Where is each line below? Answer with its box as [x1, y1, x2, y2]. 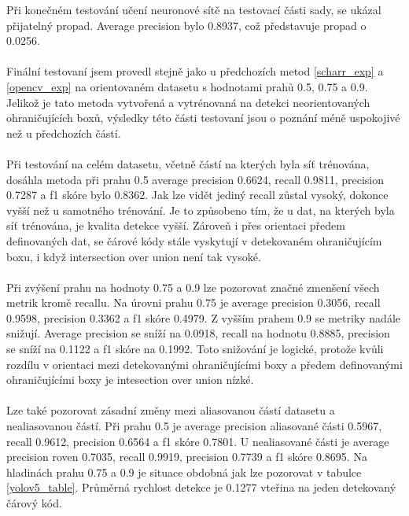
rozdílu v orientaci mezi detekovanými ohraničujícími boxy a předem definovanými [6, 356, 403, 372]
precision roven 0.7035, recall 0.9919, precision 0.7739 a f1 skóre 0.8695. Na [6, 448, 367, 465]
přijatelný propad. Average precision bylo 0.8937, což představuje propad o [6, 17, 367, 33]
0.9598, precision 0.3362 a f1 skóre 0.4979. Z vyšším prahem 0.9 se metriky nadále [6, 309, 401, 326]
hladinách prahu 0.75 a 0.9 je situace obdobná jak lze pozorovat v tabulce [6, 463, 362, 480]
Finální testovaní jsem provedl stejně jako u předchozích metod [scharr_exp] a [6, 63, 384, 79]
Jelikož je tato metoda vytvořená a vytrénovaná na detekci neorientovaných [6, 94, 370, 110]
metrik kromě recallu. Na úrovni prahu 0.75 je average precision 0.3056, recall [6, 294, 381, 311]
